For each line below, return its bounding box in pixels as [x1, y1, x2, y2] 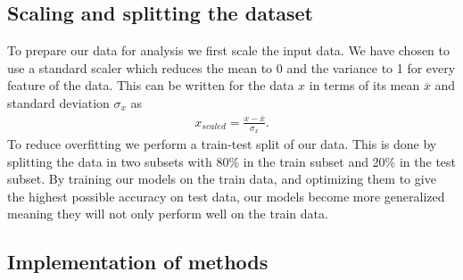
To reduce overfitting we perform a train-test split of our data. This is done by [7, 134, 437, 152]
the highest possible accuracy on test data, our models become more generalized [7, 186, 445, 205]
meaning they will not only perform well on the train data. [7, 204, 328, 223]
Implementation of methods [7, 248, 269, 276]
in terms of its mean [309, 76, 420, 95]
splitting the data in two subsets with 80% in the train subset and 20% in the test [7, 152, 457, 170]
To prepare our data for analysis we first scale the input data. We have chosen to [7, 41, 451, 60]
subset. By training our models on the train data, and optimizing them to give [7, 169, 436, 188]
